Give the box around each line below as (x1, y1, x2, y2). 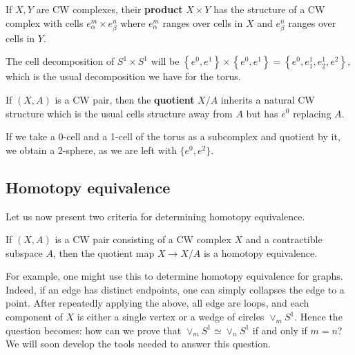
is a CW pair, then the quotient (55, 92, 195, 106)
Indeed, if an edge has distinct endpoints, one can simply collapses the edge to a (6, 282, 345, 296)
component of (6, 309, 63, 324)
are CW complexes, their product (36, 2, 183, 16)
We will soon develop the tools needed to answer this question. (6, 336, 271, 351)
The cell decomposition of (6, 54, 115, 68)
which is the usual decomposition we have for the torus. (6, 69, 241, 84)
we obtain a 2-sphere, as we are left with (6, 142, 177, 157)
